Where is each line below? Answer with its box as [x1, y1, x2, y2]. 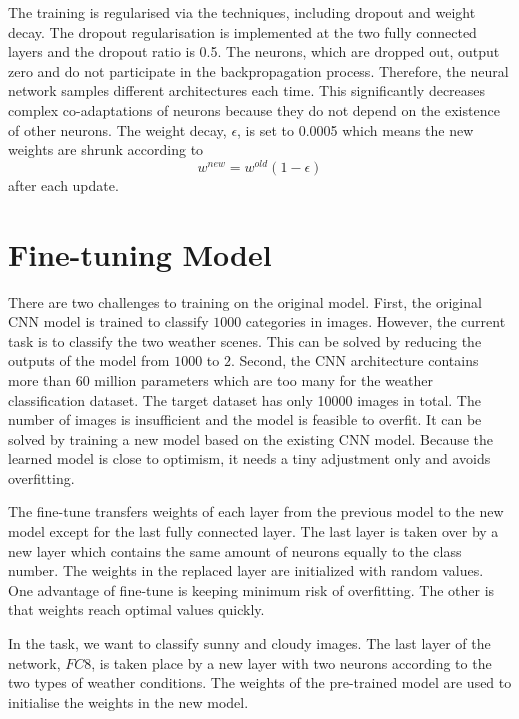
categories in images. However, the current [245, 311, 506, 332]
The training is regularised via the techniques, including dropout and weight [8, 2, 476, 22]
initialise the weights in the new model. [8, 691, 249, 712]
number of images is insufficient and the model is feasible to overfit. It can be [8, 409, 482, 430]
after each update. [8, 174, 119, 195]
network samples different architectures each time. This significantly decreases [8, 80, 486, 101]
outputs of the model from [8, 350, 170, 371]
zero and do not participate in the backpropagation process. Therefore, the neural [8, 60, 509, 81]
